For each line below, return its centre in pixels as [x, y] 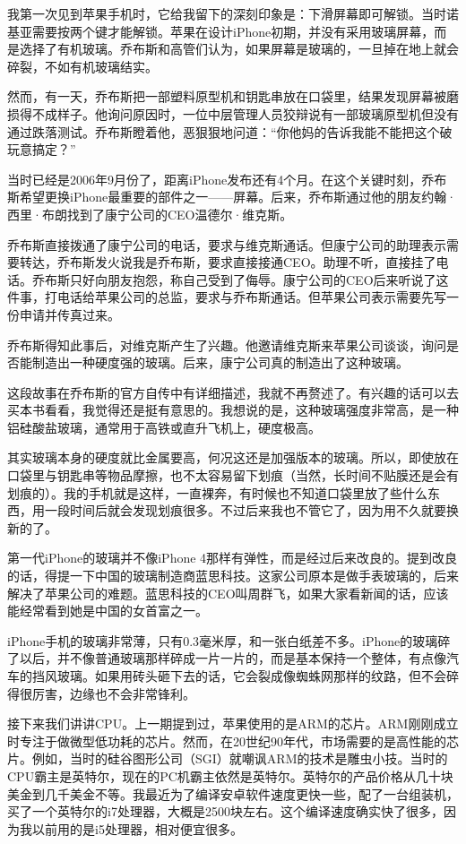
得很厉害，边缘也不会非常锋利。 [101, 693]
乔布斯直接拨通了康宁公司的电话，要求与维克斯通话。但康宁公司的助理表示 [227, 244]
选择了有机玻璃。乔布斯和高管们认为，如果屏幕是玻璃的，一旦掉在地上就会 [239, 49]
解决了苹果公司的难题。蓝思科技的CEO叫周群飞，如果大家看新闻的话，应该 [228, 593]
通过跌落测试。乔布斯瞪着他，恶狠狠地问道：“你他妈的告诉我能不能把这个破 [230, 131]
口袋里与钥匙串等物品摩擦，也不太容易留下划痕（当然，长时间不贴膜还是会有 [233, 475]
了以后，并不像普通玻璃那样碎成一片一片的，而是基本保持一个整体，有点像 [227, 658]
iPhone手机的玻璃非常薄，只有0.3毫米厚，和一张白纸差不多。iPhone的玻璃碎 [229, 640]
